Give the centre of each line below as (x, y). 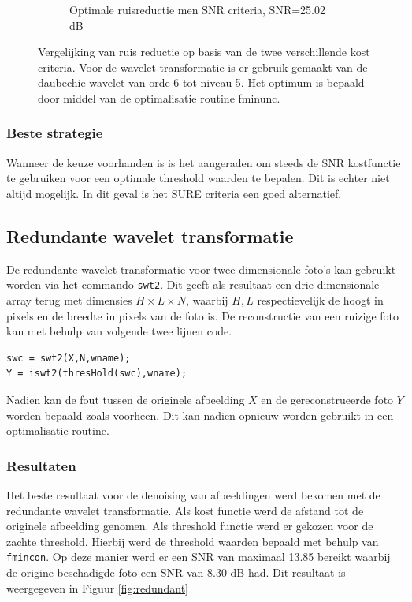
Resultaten (41, 465)
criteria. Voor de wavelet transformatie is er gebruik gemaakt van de (203, 67)
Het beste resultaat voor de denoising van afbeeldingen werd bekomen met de (193, 494)
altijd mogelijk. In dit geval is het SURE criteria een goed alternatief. (174, 193)
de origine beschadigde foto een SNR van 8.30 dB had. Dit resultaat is (176, 572)
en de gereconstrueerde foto (327, 399)
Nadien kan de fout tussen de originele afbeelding (126, 399)
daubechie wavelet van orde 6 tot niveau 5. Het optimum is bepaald (201, 82)
